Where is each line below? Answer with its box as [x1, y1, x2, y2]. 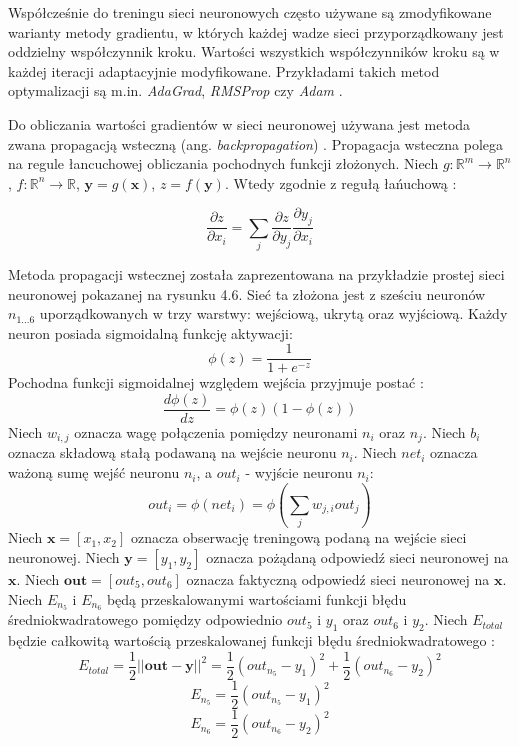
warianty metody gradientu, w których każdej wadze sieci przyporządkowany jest [8, 21, 504, 42]
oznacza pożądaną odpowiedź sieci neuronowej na [206, 546, 509, 567]
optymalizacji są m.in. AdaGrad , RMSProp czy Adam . [8, 80, 343, 101]
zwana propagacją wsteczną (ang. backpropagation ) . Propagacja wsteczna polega [8, 133, 504, 154]
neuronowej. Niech [8, 546, 120, 567]
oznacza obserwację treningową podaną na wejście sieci [131, 527, 467, 548]
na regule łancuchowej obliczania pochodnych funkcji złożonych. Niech [8, 153, 439, 174]
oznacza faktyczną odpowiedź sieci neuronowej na [186, 568, 490, 589]
